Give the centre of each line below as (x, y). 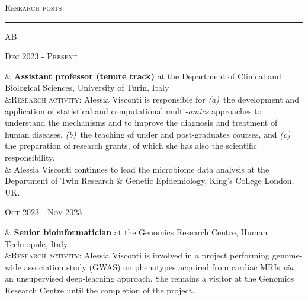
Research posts (33, 7)
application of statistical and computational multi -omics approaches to (133, 111)
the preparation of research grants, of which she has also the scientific (131, 146)
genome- (287, 255)
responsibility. (30, 157)
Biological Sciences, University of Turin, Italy (87, 87)
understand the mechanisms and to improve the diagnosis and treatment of (141, 122)
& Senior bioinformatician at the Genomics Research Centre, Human (136, 232)
